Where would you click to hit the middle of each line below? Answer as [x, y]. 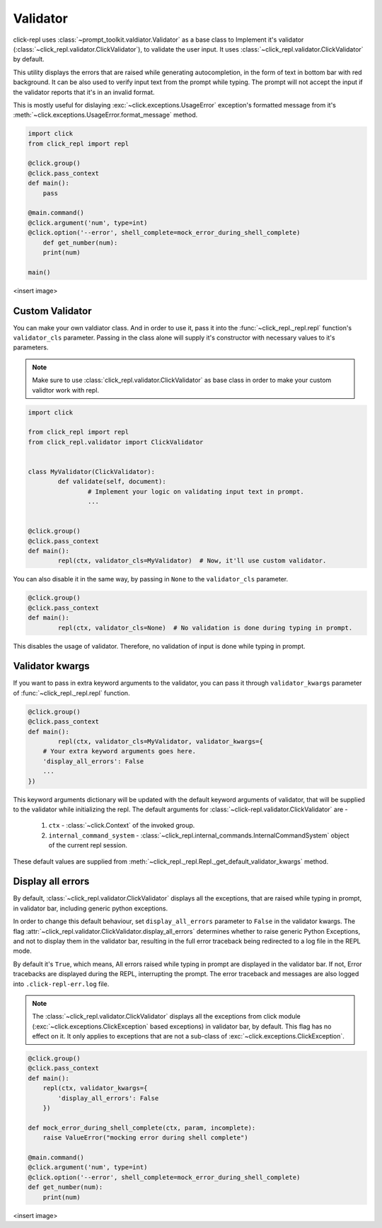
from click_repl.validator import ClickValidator [116, 442]
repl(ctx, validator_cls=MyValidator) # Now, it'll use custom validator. [192, 561]
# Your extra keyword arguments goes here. [119, 751]
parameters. [31, 347]
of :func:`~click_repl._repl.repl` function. [71, 693]
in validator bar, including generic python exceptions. [91, 908]
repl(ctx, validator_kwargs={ [95, 1088]
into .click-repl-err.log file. [61, 984]
